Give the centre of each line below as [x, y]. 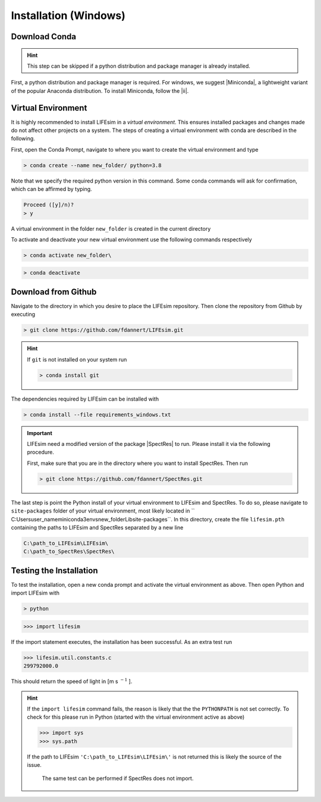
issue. [34, 765]
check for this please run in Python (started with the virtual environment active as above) [136, 717]
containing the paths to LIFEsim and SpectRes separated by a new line [97, 527]
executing [23, 314]
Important [40, 433]
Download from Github [54, 292]
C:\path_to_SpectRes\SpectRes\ [69, 552]
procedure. [41, 452]
